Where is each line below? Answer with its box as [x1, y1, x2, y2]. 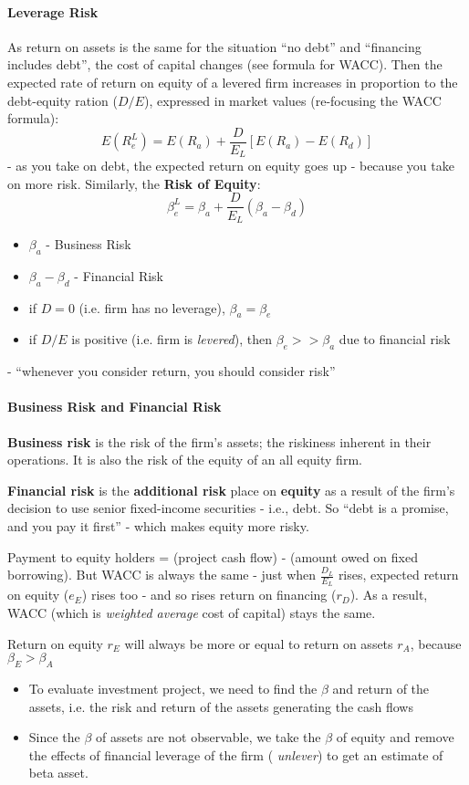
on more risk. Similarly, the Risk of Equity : [7, 173, 261, 193]
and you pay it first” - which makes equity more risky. [7, 516, 309, 535]
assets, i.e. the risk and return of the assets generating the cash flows [28, 696, 413, 716]
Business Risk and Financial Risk [7, 397, 222, 416]
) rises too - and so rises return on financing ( [81, 585, 337, 604]
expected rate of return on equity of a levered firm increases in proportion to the [7, 72, 458, 91]
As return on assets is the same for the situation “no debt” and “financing [7, 37, 422, 56]
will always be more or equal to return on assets [124, 633, 393, 653]
